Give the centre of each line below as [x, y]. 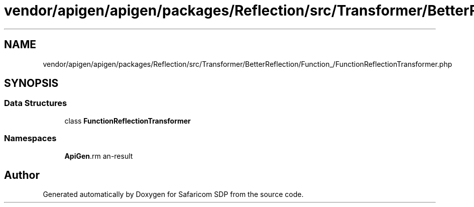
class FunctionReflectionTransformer [128, 121]
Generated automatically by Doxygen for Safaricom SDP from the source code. [173, 194]
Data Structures [36, 103]
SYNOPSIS [31, 83]
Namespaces [30, 138]
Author [22, 175]
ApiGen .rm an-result [99, 156]
